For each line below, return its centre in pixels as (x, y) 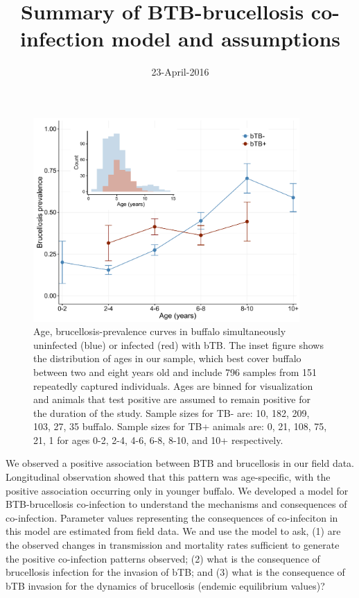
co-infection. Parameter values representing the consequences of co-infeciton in (172, 517)
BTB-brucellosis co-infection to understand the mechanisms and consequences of (176, 504)
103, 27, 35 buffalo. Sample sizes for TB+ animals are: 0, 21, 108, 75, (180, 426)
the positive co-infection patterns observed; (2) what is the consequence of (163, 558)
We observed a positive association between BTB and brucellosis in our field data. (180, 463)
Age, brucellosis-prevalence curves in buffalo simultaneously (160, 331)
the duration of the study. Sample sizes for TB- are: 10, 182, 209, (172, 412)
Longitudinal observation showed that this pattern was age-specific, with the (168, 477)
